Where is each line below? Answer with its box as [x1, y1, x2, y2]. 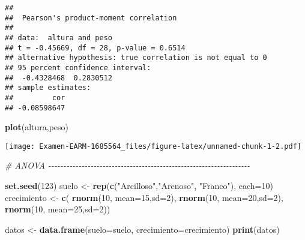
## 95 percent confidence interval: [5, 63, 151, 72]
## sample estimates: [5, 83, 91, 92]
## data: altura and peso [5, 33, 112, 42]
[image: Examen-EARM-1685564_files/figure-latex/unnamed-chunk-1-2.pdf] [5, 142, 301, 151]
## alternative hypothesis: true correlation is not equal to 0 [5, 53, 267, 62]
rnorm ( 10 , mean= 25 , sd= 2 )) [5, 203, 110, 215]
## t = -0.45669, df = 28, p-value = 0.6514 [5, 43, 186, 52]
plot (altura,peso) [5, 121, 69, 133]
